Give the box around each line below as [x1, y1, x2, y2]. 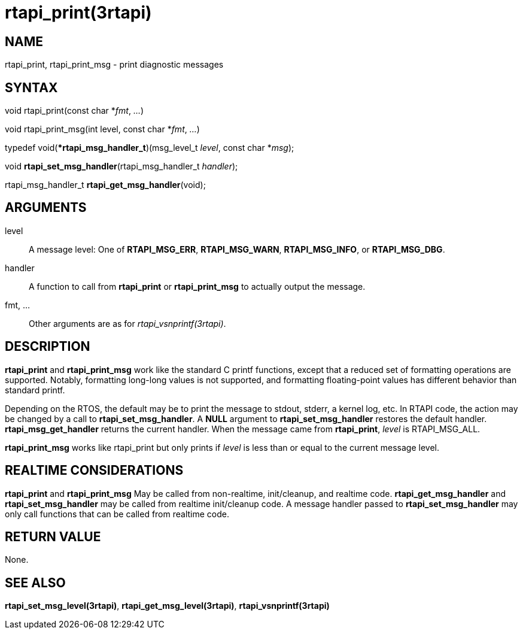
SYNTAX [5, 80, 58, 95]
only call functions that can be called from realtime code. [5, 508, 230, 519]
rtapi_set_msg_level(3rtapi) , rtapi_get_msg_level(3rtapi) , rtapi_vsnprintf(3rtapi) [5, 600, 330, 611]
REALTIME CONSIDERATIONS [5, 463, 184, 478]
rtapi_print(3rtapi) [5, 2, 152, 23]
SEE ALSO [5, 575, 66, 590]
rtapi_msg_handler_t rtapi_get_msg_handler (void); [5, 180, 206, 190]
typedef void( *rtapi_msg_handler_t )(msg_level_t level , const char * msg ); [5, 142, 294, 153]
